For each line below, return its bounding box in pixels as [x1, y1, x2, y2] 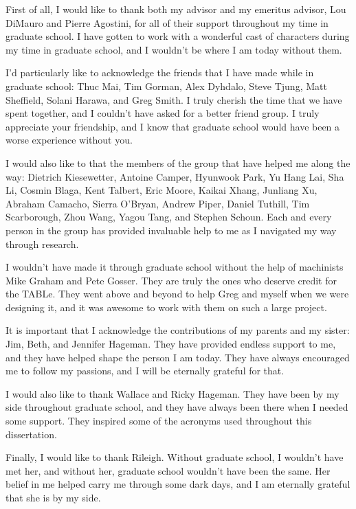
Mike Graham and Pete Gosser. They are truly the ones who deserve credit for [5, 273, 337, 287]
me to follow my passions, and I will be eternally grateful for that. [5, 363, 285, 378]
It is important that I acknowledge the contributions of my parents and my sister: [5, 323, 350, 337]
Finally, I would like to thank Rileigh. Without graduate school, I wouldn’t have [5, 450, 344, 464]
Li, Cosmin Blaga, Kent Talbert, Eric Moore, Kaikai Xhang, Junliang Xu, [5, 183, 318, 197]
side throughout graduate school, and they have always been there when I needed [5, 400, 348, 414]
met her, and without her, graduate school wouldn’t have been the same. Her [5, 463, 331, 477]
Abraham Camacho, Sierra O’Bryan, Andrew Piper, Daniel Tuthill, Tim [5, 196, 310, 210]
